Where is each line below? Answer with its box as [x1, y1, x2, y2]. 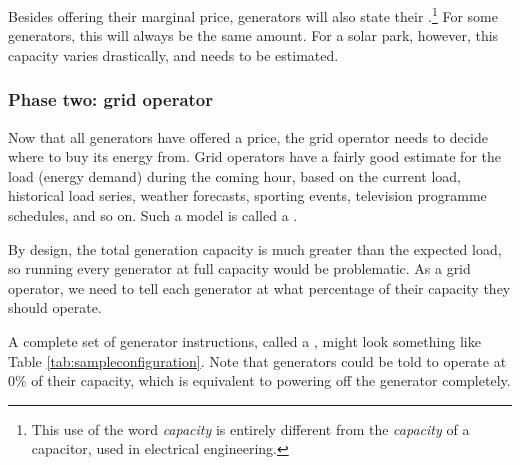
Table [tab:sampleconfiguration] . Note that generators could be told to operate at [8, 350, 507, 371]
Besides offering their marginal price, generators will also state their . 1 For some [8, 3, 498, 26]
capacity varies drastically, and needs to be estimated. [8, 44, 339, 65]
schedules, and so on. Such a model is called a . [8, 205, 298, 226]
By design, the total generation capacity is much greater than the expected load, [8, 238, 502, 259]
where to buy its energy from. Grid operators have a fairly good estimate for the [8, 146, 501, 167]
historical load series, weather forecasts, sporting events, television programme [8, 185, 487, 206]
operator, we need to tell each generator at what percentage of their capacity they [8, 277, 511, 298]
